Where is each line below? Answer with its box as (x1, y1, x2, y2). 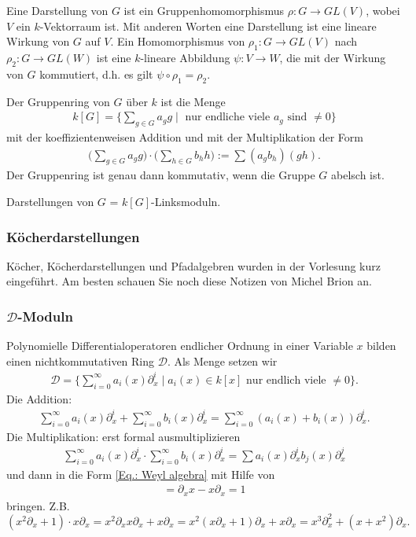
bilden (366, 337, 396, 354)
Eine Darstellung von (6, 2, 109, 18)
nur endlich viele (246, 374, 326, 386)
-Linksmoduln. (151, 193, 221, 210)
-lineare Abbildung (140, 49, 230, 65)
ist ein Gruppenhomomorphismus (123, 2, 285, 18)
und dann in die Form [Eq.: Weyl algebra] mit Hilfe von (6, 465, 275, 482)
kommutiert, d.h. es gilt (39, 65, 153, 82)
